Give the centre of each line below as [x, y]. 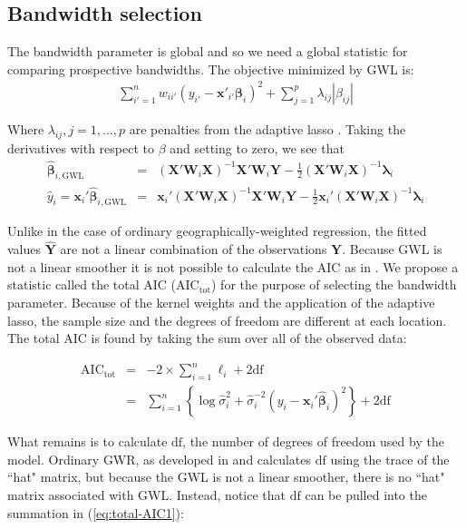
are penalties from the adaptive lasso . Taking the [267, 128]
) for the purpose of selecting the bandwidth [334, 284]
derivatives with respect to [81, 147]
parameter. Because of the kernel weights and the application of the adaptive [221, 302]
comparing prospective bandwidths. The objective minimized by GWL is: [211, 69]
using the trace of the [390, 459]
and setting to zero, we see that [257, 147]
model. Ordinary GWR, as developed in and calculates [160, 459]
